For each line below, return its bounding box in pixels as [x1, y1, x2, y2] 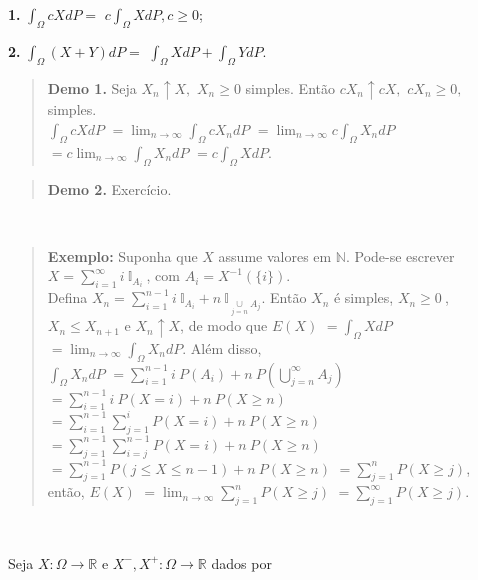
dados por [211, 552, 272, 573]
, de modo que [180, 315, 268, 336]
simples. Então [245, 77, 335, 98]
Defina [47, 287, 88, 308]
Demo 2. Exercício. [47, 178, 172, 199]
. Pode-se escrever [345, 245, 455, 266]
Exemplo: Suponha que [47, 245, 198, 266]
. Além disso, [182, 337, 262, 358]
